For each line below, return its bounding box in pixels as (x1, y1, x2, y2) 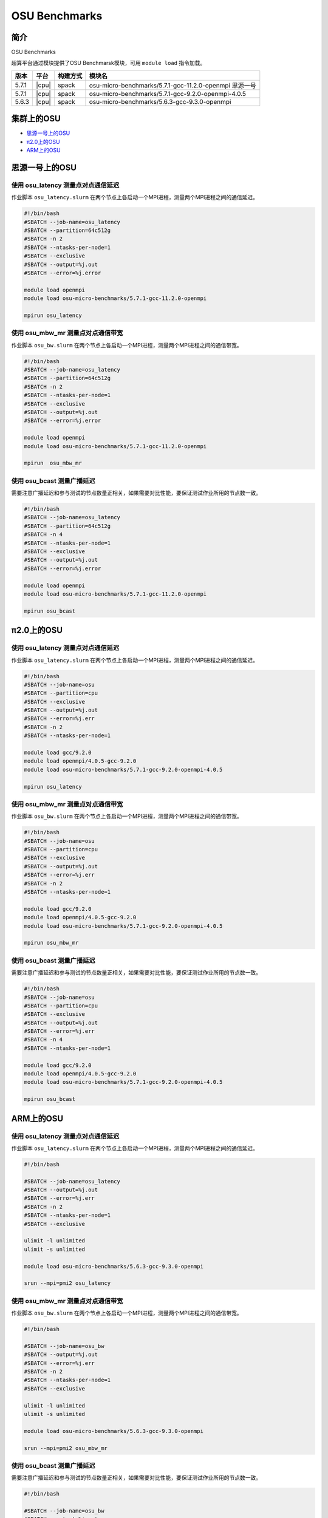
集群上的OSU (11, 114, 61, 124)
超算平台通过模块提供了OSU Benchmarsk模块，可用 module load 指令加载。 (11, 60, 206, 67)
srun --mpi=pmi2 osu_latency (24, 1280, 111, 1287)
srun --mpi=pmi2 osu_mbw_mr (24, 1445, 108, 1451)
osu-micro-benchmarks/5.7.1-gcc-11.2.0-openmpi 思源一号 (89, 81, 256, 89)
